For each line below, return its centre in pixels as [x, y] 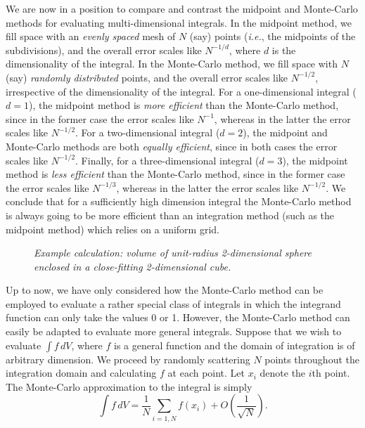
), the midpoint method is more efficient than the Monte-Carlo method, [184, 105]
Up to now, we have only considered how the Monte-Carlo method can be [165, 290]
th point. [331, 373]
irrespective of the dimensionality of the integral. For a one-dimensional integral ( [181, 91]
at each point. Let [206, 373]
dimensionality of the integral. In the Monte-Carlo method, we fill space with [172, 64]
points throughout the [312, 359]
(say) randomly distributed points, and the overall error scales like [147, 77]
